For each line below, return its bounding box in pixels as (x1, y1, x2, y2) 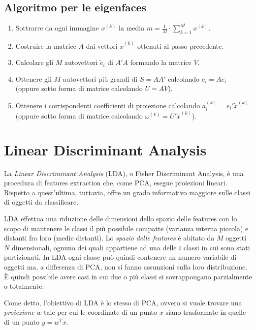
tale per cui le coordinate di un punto (44, 307, 158, 317)
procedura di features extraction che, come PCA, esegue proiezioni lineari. (4, 178, 227, 188)
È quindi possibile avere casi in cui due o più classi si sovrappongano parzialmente (4, 271, 252, 281)
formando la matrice (130, 57, 192, 67)
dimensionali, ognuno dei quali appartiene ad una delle (11, 242, 177, 252)
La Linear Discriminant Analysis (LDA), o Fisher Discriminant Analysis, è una (4, 168, 244, 178)
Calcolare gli (15, 57, 54, 67)
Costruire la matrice (15, 40, 76, 51)
